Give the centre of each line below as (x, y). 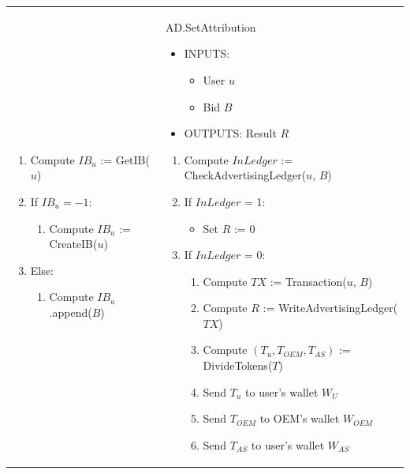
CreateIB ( (73, 244)
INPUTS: (207, 53)
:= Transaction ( (308, 281)
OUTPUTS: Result (230, 133)
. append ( (71, 312)
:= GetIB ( (125, 159)
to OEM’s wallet (300, 418)
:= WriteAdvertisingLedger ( (330, 308)
